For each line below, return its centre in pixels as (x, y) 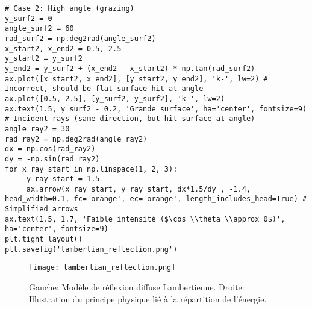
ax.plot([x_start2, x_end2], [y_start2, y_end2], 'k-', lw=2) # (136, 79)
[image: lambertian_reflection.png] (102, 268)
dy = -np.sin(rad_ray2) (52, 159)
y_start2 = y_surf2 (44, 59)
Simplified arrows (42, 209)
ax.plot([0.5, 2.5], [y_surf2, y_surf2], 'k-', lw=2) (115, 98)
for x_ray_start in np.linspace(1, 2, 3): (91, 169)
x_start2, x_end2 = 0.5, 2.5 (63, 48)
